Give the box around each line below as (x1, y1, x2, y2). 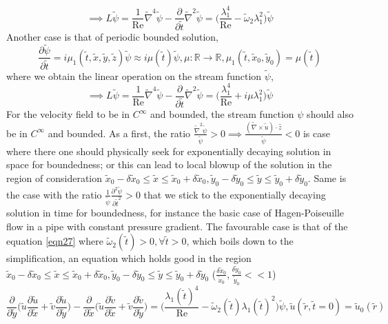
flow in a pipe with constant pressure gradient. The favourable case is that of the (6, 219, 348, 233)
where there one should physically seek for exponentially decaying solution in (6, 143, 331, 158)
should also (307, 107, 354, 121)
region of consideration (6, 170, 103, 185)
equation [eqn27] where (6, 234, 103, 248)
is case (303, 125, 330, 140)
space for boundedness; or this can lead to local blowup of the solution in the (6, 157, 332, 172)
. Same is (307, 170, 347, 185)
